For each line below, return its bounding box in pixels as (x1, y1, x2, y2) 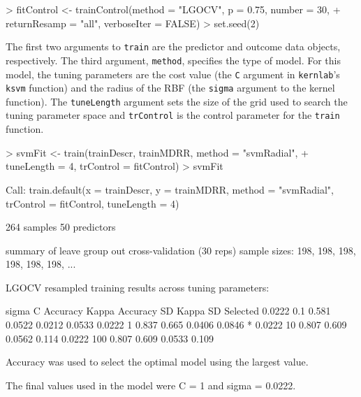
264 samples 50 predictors (6, 219, 116, 234)
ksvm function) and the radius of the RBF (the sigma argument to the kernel (6, 80, 335, 95)
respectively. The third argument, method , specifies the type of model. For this (6, 52, 341, 67)
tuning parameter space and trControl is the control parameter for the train (6, 108, 340, 122)
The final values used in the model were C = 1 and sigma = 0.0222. (6, 377, 296, 392)
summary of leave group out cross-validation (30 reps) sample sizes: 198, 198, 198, (6, 243, 356, 257)
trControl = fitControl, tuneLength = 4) (6, 196, 179, 210)
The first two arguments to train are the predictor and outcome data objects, (6, 39, 341, 54)
